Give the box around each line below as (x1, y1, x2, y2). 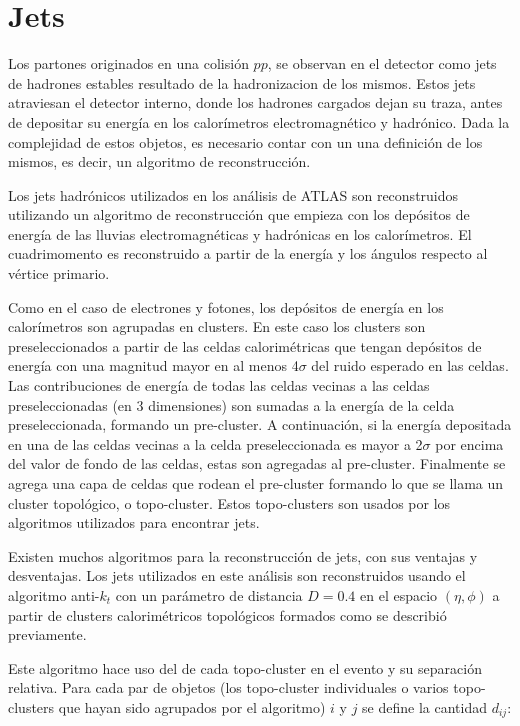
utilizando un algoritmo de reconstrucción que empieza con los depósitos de (8, 204, 470, 225)
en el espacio (360, 584, 438, 605)
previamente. (8, 624, 87, 645)
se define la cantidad (362, 696, 488, 717)
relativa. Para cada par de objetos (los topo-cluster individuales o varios (8, 677, 449, 698)
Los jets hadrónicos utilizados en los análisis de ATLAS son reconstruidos (8, 184, 459, 205)
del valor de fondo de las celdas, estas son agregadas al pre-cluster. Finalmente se (8, 453, 506, 474)
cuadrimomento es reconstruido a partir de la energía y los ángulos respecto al (8, 243, 488, 264)
